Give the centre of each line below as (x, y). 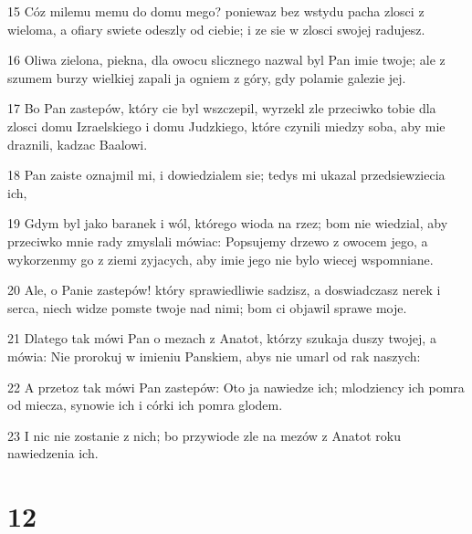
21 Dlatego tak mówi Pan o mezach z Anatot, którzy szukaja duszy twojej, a (222, 338)
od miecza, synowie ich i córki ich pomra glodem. (145, 405)
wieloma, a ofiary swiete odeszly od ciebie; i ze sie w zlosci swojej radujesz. (216, 29)
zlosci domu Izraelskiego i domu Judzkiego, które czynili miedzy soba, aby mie (226, 126)
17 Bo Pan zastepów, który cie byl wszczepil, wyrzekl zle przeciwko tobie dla (222, 108)
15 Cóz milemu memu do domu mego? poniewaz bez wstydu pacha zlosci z (216, 11)
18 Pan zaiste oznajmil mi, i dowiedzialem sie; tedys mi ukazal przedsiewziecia (226, 175)
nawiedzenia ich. (53, 453)
